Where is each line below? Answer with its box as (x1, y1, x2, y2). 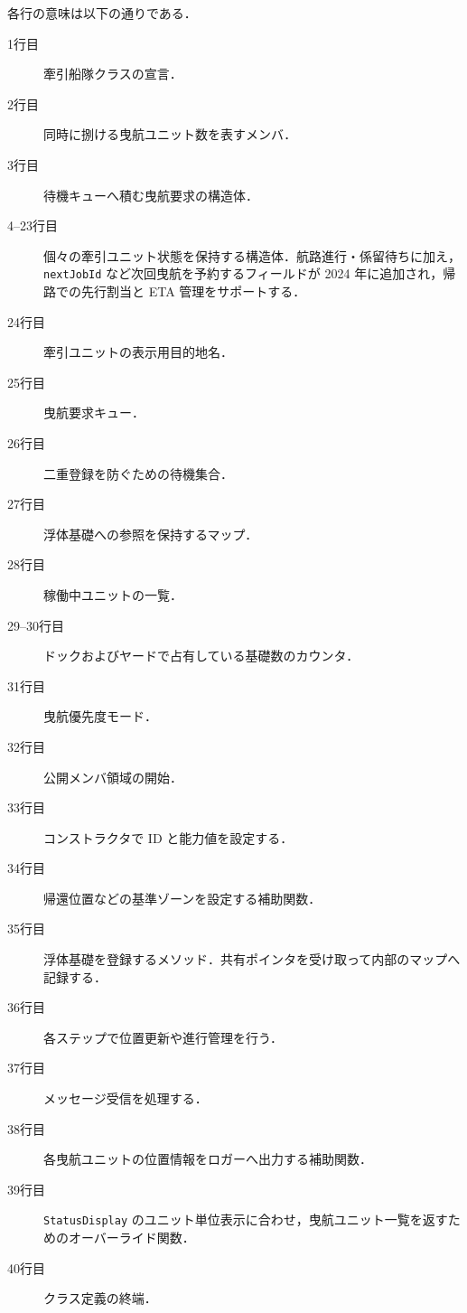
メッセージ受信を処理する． (43, 1089, 208, 1108)
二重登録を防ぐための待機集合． (43, 464, 233, 483)
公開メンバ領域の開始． (43, 767, 182, 786)
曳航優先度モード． (43, 707, 157, 726)
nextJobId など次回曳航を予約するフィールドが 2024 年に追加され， (43, 264, 444, 283)
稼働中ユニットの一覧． (43, 585, 182, 604)
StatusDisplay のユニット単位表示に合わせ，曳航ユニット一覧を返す (43, 1210, 448, 1229)
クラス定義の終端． (43, 1289, 157, 1308)
